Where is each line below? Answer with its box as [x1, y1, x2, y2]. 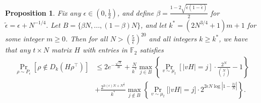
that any [5, 44, 31, 55]
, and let [141, 19, 167, 30]
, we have [219, 33, 248, 44]
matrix [51, 44, 72, 55]
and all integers [149, 33, 197, 44]
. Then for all [66, 33, 108, 44]
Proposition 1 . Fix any [5, 7, 81, 18]
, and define [117, 7, 154, 18]
